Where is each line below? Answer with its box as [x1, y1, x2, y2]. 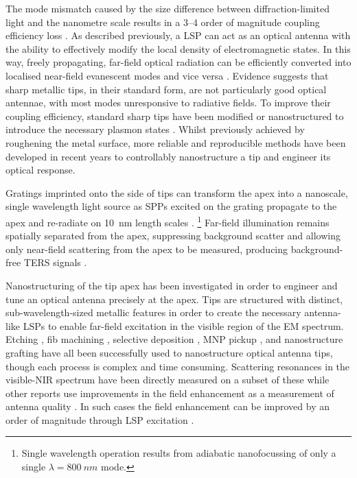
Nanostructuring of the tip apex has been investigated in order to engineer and [5, 278, 338, 292]
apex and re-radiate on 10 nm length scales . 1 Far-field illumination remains [5, 213, 330, 229]
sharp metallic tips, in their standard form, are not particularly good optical [5, 82, 327, 96]
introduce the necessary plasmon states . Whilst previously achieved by [5, 122, 305, 136]
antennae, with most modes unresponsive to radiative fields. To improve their [5, 95, 331, 110]
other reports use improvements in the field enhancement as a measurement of [5, 385, 334, 400]
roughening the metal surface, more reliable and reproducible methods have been [5, 135, 346, 150]
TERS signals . [23, 255, 87, 270]
